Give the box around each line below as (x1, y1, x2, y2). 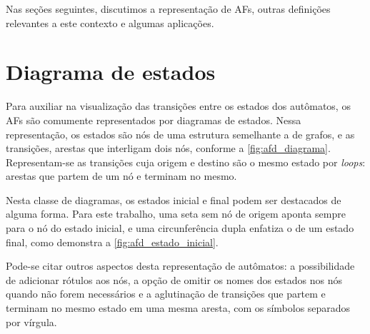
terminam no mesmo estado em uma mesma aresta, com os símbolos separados (6, 300, 351, 315)
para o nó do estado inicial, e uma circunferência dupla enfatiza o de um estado (6, 221, 354, 236)
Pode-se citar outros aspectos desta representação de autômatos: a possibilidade (6, 258, 355, 273)
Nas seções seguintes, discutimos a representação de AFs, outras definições (6, 1, 331, 16)
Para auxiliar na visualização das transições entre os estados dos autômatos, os (6, 98, 351, 113)
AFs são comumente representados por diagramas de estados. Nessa (6, 112, 301, 127)
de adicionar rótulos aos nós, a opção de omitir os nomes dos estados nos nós (6, 272, 343, 287)
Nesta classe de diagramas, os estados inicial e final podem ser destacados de (6, 192, 341, 207)
